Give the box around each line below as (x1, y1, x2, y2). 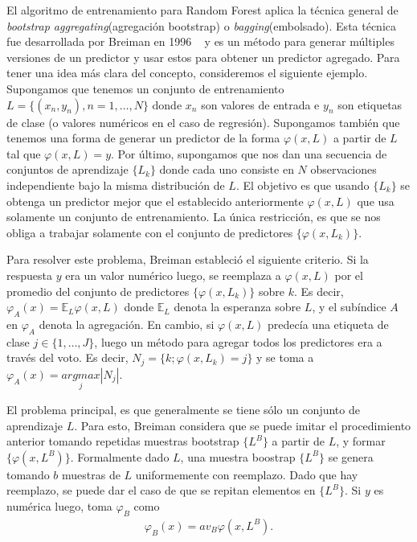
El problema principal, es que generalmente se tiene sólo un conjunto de (6, 400, 360, 417)
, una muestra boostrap (180, 448, 296, 465)
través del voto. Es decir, (6, 349, 129, 366)
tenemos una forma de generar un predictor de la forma (6, 129, 280, 146)
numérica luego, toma (6, 497, 112, 514)
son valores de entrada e (201, 96, 320, 113)
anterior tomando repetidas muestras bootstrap (6, 433, 239, 450)
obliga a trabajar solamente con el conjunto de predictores (6, 224, 293, 240)
